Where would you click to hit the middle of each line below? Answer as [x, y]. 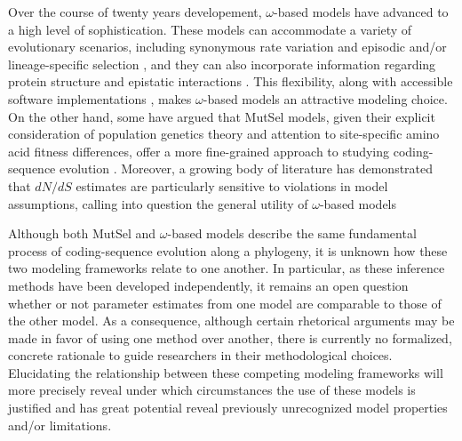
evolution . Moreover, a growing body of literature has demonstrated [247, 168]
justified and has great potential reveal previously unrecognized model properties [228, 408]
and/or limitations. [60, 425]
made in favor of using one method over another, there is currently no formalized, [230, 337]
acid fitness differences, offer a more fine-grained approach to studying [199, 151]
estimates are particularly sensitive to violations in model [232, 185]
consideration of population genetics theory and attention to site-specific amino [224, 134]
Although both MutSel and [82, 233]
